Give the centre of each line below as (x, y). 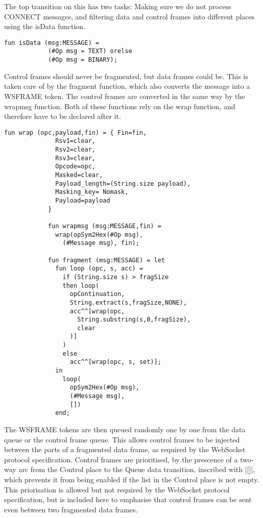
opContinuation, (97, 294)
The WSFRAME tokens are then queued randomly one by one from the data (125, 429)
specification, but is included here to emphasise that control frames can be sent (128, 499)
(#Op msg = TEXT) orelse (90, 51)
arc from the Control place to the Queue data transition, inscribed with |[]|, (137, 469)
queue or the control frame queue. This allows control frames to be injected (122, 439)
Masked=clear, (79, 175)
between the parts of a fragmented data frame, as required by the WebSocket (125, 449)
